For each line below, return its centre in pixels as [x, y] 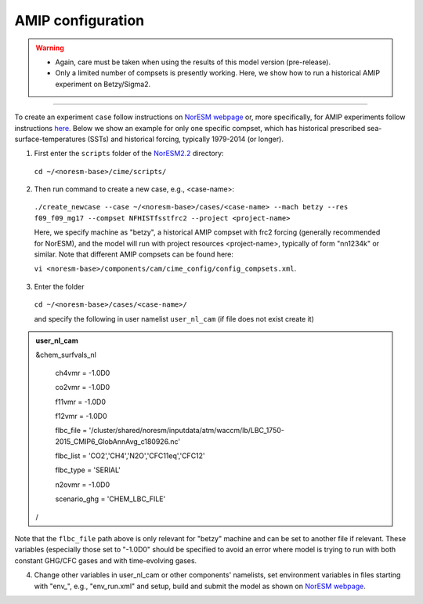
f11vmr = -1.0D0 [80, 402]
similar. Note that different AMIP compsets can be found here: [134, 254]
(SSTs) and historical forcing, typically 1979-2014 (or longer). [185, 139]
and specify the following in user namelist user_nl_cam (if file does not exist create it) [174, 318]
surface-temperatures [50, 139]
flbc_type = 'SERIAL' [88, 470]
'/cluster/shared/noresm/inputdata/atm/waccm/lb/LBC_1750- [187, 431]
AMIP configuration [80, 20]
